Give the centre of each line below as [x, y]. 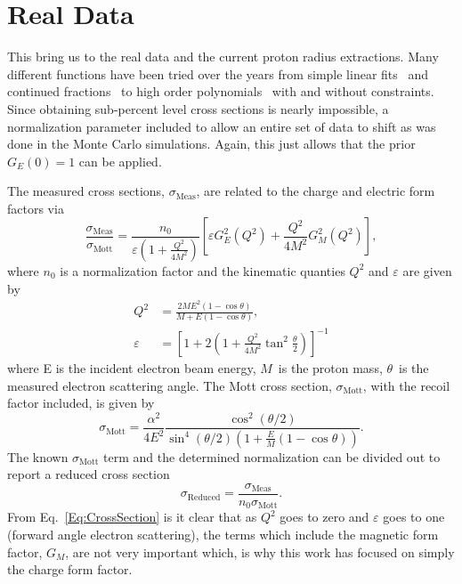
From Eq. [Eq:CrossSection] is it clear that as [132, 517]
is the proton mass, [330, 367]
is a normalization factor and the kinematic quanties [203, 270]
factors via [36, 208]
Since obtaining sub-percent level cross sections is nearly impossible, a [198, 108]
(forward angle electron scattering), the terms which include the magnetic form [223, 534]
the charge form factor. [70, 569]
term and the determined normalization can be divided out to [272, 456]
